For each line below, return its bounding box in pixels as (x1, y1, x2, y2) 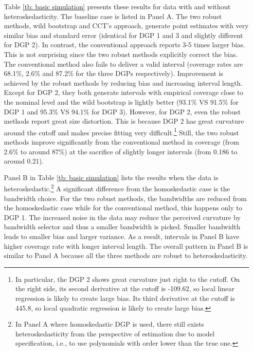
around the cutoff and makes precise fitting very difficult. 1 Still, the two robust (4, 126, 239, 137)
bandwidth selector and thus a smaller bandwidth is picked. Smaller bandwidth (4, 222, 240, 232)
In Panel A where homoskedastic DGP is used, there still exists (15, 319, 204, 329)
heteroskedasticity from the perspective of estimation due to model (15, 328, 215, 338)
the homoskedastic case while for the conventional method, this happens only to (4, 203, 242, 213)
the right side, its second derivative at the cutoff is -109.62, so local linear (15, 283, 235, 294)
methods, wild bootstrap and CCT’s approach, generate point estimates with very (4, 20, 249, 31)
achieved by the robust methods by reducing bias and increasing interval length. (4, 77, 243, 88)
